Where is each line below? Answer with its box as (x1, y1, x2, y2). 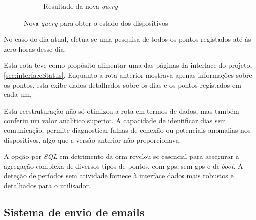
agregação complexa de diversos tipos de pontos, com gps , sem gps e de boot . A (4, 160, 243, 171)
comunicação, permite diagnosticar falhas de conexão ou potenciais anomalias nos (4, 125, 251, 135)
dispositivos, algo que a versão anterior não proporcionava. (4, 134, 181, 145)
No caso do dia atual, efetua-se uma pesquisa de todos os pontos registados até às (4, 34, 251, 44)
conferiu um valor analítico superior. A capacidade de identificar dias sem (4, 115, 226, 126)
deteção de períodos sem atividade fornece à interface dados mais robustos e (4, 170, 234, 181)
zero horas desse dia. (4, 43, 66, 54)
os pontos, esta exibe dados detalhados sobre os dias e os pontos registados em (4, 79, 241, 90)
